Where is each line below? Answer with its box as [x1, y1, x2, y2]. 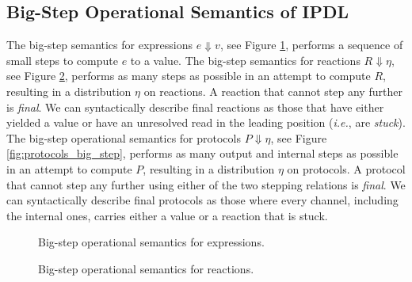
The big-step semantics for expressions [6, 36, 193, 53]
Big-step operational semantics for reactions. [38, 260, 254, 276]
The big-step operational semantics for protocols [6, 129, 241, 146]
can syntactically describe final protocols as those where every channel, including [6, 192, 399, 208]
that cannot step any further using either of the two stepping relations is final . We [6, 176, 406, 192]
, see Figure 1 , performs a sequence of [219, 36, 403, 53]
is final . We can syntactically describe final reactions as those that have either [6, 98, 384, 115]
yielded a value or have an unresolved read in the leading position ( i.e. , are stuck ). [6, 114, 406, 131]
